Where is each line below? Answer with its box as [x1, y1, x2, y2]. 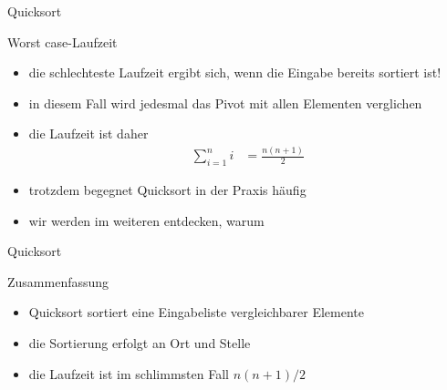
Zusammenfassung [7, 272, 109, 291]
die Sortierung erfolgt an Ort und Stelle [28, 334, 251, 353]
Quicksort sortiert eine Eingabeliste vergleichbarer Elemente [28, 303, 364, 322]
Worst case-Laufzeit [7, 32, 118, 51]
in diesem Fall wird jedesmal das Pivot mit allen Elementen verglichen [28, 93, 422, 112]
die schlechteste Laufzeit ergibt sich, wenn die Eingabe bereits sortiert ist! [28, 63, 442, 82]
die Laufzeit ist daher [28, 124, 149, 143]
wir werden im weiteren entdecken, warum [28, 210, 265, 230]
